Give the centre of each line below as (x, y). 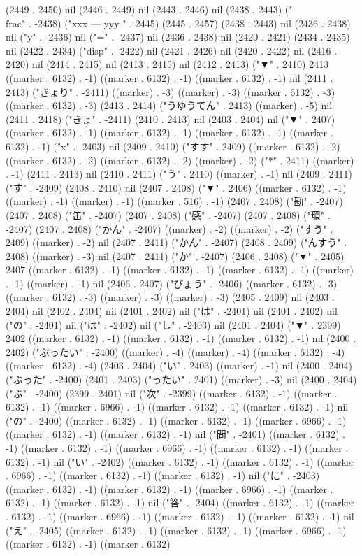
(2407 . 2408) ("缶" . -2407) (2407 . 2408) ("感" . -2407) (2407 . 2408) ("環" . (168, 214)
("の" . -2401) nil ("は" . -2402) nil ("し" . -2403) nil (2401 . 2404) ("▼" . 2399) (173, 324)
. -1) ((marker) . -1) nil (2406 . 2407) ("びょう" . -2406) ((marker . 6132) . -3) (172, 283)
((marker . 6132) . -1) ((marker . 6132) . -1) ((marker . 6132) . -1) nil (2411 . (169, 77)
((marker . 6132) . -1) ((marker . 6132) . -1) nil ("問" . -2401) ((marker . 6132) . (175, 434)
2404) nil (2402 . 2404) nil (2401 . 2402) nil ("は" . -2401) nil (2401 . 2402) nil (172, 311)
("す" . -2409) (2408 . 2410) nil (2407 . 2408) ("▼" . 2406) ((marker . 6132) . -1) (176, 187)
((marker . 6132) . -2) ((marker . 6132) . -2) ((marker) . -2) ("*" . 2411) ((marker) (180, 160)
